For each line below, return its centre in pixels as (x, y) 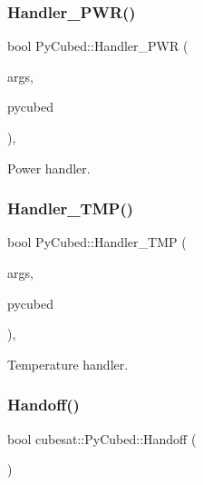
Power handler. (49, 168)
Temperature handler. (68, 364)
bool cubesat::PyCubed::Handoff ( (102, 438)
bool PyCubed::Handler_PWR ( (98, 46)
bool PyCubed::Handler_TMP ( (97, 242)
